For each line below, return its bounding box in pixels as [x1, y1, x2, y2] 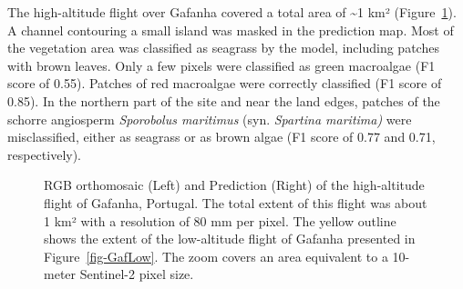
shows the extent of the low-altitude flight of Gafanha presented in [44, 229, 416, 248]
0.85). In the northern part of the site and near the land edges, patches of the [7, 91, 440, 110]
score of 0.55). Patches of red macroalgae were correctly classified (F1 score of [7, 74, 442, 93]
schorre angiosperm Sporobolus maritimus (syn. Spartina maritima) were [7, 109, 412, 128]
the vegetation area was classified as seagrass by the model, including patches [7, 38, 439, 57]
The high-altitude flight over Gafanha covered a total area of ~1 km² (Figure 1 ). [7, 3, 457, 21]
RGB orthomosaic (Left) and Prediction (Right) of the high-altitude [44, 175, 425, 194]
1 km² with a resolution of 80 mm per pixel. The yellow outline [44, 211, 396, 230]
